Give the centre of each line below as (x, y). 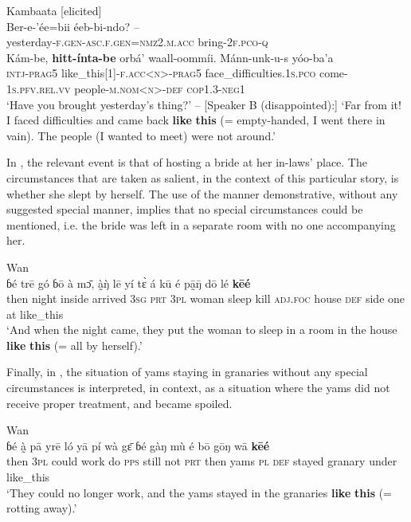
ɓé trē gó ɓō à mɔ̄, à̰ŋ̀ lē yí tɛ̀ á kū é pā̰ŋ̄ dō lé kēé (129, 283)
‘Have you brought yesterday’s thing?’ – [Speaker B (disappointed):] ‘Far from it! (204, 104)
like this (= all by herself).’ (74, 345)
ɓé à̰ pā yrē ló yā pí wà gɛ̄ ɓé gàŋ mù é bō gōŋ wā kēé (138, 445)
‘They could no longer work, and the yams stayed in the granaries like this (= (200, 492)
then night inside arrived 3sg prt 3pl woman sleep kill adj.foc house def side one (206, 298)
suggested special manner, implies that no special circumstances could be (185, 209)
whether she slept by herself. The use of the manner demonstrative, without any (202, 193)
